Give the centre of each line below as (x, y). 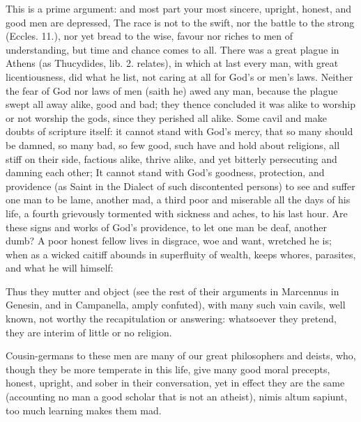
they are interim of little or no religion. (89, 332)
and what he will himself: (60, 268)
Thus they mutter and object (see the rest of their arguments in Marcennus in (172, 291)
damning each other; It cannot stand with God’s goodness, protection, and (165, 172)
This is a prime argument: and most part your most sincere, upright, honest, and (179, 8)
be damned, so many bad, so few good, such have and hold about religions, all (173, 144)
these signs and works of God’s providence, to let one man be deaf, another (167, 227)
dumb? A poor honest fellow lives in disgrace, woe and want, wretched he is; (169, 241)
